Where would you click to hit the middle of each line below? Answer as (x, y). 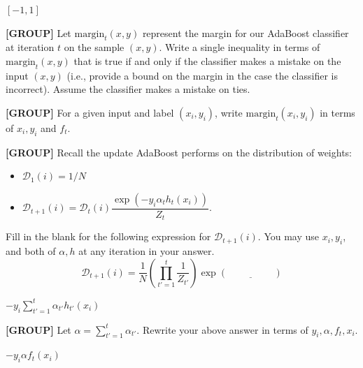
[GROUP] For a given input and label (90, 112)
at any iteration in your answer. (147, 251)
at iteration (30, 47)
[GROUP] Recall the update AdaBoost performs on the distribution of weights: (179, 152)
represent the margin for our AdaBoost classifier (245, 32)
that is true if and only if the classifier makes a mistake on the (207, 60)
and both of (31, 251)
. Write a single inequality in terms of (240, 47)
